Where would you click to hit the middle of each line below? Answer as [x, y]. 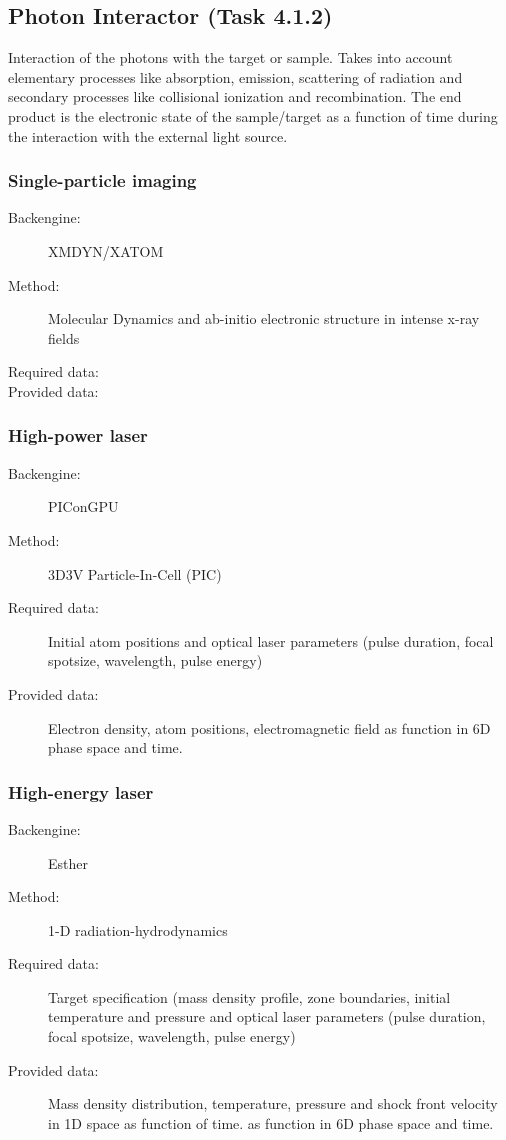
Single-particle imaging [102, 180]
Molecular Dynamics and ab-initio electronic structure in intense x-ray [264, 318]
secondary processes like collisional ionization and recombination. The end [235, 96]
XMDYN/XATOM [106, 250]
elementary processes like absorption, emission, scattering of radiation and [235, 76]
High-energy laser [81, 791]
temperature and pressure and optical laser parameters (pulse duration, [267, 1016]
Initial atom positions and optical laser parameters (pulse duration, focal [271, 640]
